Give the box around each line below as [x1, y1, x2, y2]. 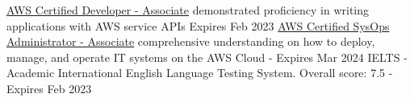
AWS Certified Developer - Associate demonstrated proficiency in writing [6, 2, 370, 18]
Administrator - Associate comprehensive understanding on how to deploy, [6, 33, 375, 50]
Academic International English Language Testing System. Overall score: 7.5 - [6, 64, 393, 81]
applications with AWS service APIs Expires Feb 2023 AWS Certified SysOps [6, 17, 390, 34]
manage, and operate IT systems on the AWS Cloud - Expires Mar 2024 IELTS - [6, 48, 408, 65]
